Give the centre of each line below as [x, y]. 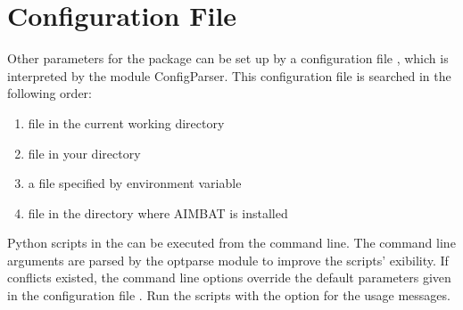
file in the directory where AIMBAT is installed [158, 212]
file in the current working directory [126, 122]
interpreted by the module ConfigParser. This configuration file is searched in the [229, 75]
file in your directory [84, 153]
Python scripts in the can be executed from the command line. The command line [231, 243]
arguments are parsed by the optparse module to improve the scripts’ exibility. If [228, 260]
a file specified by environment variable [135, 183]
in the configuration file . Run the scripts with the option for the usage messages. [229, 295]
